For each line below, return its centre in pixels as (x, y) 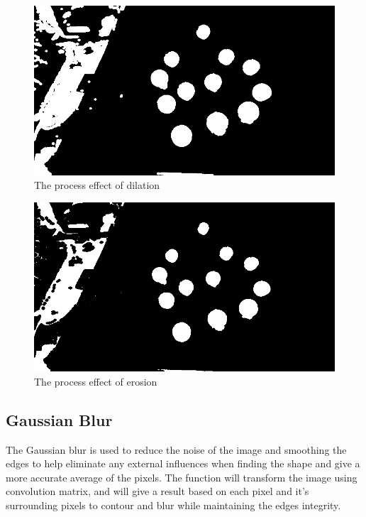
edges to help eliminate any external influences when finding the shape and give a (183, 463)
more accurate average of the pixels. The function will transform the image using (182, 477)
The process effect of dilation (97, 185)
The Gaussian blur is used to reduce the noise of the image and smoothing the (176, 449)
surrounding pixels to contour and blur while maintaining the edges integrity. (173, 505)
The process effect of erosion (96, 381)
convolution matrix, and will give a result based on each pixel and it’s (157, 491)
